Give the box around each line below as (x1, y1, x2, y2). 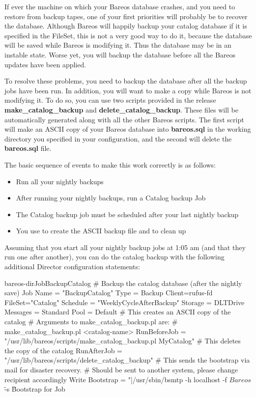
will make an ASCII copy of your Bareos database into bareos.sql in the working (4, 124, 251, 134)
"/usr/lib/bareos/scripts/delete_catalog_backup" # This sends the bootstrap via (4, 355, 250, 365)
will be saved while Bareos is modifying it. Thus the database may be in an (4, 40, 231, 50)
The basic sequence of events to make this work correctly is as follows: (4, 159, 216, 170)
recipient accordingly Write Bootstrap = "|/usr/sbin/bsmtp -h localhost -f (4, 374, 227, 384)
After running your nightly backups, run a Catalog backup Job (16, 193, 206, 203)
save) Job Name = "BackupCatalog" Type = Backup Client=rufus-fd (4, 287, 213, 298)
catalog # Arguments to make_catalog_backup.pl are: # (4, 316, 178, 327)
